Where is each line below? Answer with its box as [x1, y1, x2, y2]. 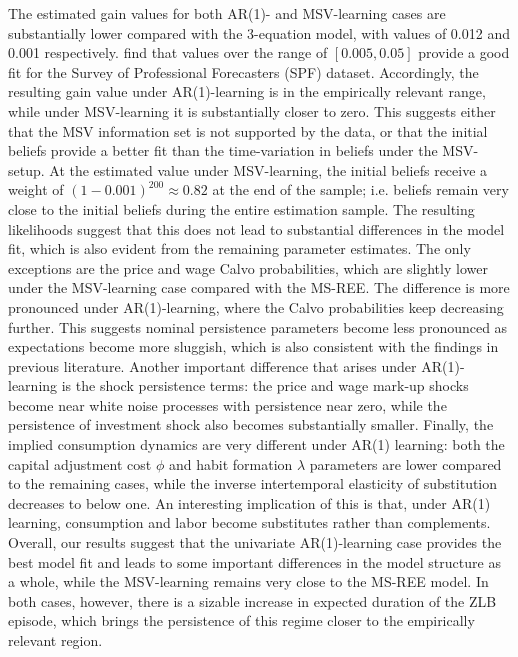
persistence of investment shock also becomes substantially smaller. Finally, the [8, 414, 494, 435]
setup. [8, 159, 45, 180]
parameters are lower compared [309, 453, 502, 474]
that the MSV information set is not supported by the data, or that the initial [8, 120, 488, 141]
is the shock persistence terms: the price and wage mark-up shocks [61, 375, 469, 396]
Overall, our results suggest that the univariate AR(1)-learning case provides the [8, 532, 502, 553]
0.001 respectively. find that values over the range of [8, 42, 328, 63]
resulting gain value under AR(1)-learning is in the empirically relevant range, [8, 81, 486, 102]
